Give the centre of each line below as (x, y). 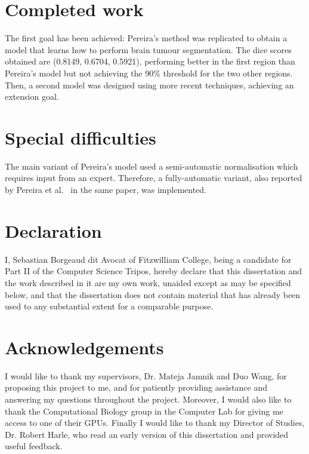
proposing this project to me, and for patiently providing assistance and (136, 387)
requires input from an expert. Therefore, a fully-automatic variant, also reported (154, 178)
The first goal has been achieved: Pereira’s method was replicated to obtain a (146, 38)
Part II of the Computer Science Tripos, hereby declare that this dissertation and (154, 271)
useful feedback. (34, 446)
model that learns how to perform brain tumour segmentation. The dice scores (148, 49)
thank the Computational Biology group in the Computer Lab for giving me (144, 411)
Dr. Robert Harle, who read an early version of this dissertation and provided (147, 434)
